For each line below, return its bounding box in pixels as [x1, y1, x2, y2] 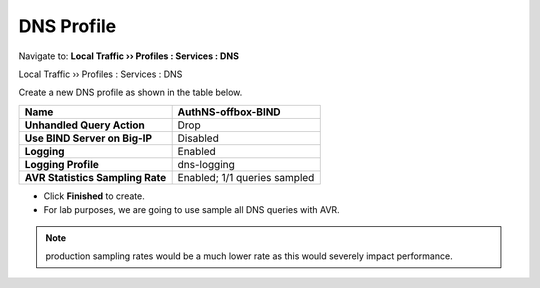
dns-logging [177, 157, 235, 171]
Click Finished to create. [43, 190, 145, 202]
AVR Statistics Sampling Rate [24, 170, 167, 184]
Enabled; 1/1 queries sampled [177, 170, 315, 184]
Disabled [177, 131, 219, 145]
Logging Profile [24, 157, 100, 171]
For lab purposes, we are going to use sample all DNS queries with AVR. [43, 204, 340, 216]
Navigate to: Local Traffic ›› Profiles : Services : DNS [18, 50, 240, 62]
